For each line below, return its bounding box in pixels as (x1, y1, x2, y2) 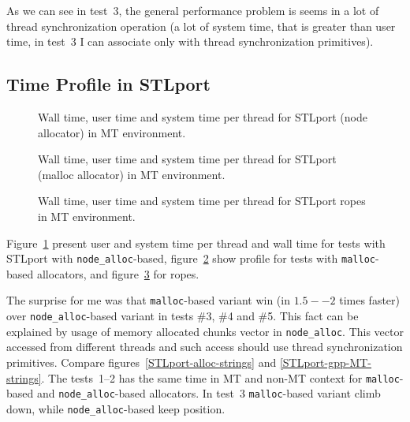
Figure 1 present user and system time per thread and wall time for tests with (6, 234, 386, 251)
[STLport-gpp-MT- (279, 353, 372, 370)
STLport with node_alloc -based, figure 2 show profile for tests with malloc (6, 250, 375, 267)
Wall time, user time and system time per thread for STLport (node (38, 108, 367, 125)
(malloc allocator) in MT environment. (38, 166, 225, 182)
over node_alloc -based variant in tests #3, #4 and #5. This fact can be (6, 308, 359, 324)
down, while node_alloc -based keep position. (6, 400, 225, 416)
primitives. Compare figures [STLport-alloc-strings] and (6, 353, 277, 370)
